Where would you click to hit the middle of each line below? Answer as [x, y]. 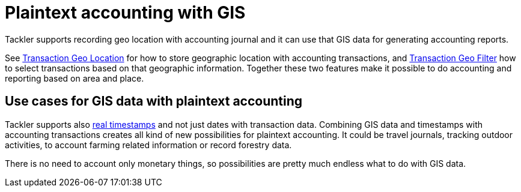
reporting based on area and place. [75, 78]
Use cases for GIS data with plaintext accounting [154, 101]
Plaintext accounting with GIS [125, 13]
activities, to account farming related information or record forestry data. [148, 145]
